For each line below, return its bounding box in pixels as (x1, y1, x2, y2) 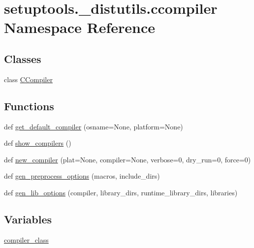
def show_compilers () (4, 138, 71, 148)
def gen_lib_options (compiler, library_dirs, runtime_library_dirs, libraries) (4, 187, 238, 197)
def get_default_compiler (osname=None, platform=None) (4, 121, 183, 131)
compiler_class (4, 234, 49, 245)
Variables (4, 211, 52, 226)
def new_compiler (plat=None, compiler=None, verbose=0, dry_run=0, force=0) (4, 154, 251, 164)
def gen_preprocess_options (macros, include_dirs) (4, 171, 160, 181)
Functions (4, 98, 54, 113)
